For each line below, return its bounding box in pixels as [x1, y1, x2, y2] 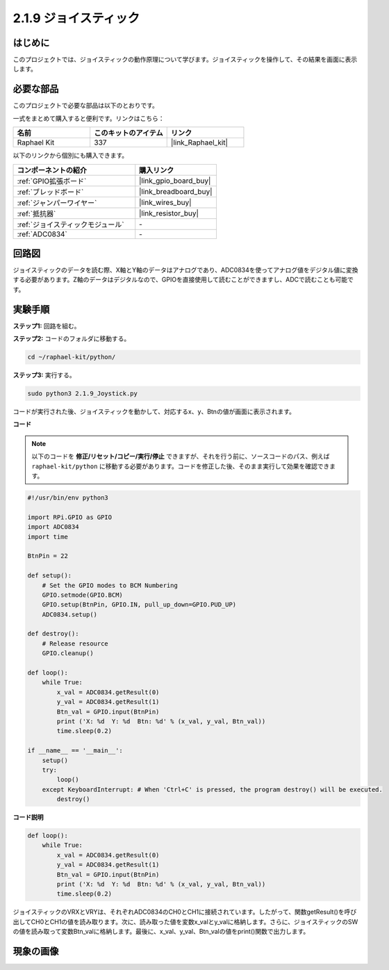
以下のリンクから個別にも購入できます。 [13, 151, 129, 160]
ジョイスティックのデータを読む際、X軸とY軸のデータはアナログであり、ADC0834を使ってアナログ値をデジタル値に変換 [13, 266, 358, 274]
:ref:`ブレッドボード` [17, 187, 84, 197]
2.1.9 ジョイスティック [13, 10, 140, 26]
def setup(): [27, 572, 72, 579]
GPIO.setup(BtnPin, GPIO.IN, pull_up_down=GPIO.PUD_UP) [42, 601, 237, 609]
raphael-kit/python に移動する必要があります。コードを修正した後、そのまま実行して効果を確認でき [31, 462, 330, 470]
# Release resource [42, 639, 109, 648]
